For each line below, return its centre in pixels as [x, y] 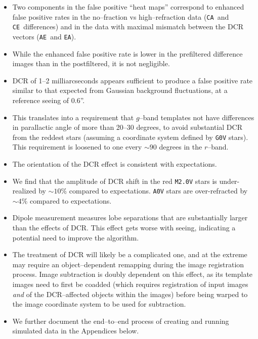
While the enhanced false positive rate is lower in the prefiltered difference [127, 53]
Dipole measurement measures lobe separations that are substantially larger [130, 217]
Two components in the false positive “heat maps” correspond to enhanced [128, 7]
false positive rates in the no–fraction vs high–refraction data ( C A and [121, 16]
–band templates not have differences [197, 117]
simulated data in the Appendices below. [76, 331]
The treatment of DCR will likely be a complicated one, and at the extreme [130, 254]
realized [24, 191]
